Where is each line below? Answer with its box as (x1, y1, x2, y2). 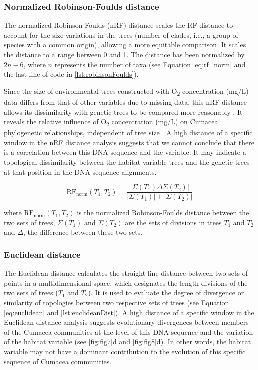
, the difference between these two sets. (23, 227, 143, 237)
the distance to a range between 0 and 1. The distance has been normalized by (4, 49, 245, 59)
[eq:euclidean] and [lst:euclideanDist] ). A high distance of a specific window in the (4, 307, 254, 317)
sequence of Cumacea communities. (4, 356, 112, 366)
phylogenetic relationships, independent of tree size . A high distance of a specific (4, 127, 253, 138)
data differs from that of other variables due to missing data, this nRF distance (4, 96, 247, 107)
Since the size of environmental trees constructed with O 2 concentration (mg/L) (4, 85, 249, 97)
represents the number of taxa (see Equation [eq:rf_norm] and (54, 59, 246, 69)
